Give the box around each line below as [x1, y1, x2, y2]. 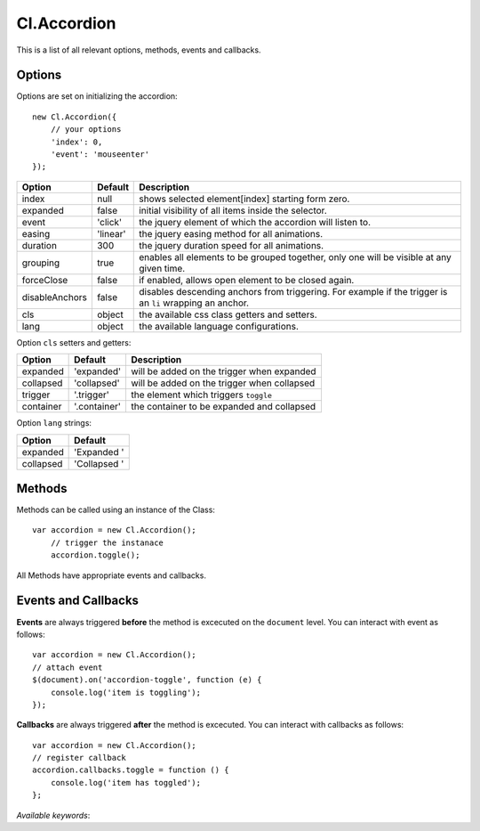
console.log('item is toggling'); [50, 687, 202, 697]
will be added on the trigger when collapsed [131, 377, 316, 389]
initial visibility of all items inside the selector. [139, 204, 328, 216]
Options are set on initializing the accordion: [16, 91, 178, 102]
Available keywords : [16, 810, 91, 820]
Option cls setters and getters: [16, 337, 132, 347]
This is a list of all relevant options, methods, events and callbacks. [16, 45, 261, 55]
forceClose [21, 273, 68, 286]
